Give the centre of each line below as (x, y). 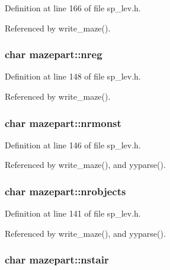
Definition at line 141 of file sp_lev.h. (73, 213)
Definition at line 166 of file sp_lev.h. (73, 8)
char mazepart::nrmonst (63, 123)
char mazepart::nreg (54, 54)
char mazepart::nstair (57, 260)
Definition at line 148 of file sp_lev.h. (73, 76)
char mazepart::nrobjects (65, 191)
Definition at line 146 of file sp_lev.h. (73, 144)
